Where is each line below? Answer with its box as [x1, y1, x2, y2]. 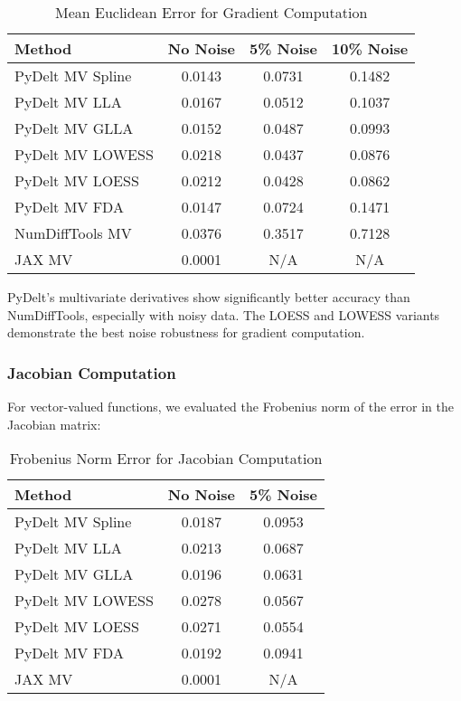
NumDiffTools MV [14, 223, 132, 243]
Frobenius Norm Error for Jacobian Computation [9, 448, 323, 469]
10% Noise [332, 38, 409, 59]
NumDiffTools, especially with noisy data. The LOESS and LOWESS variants [7, 305, 440, 324]
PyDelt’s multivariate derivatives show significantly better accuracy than [7, 288, 410, 306]
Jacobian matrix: [7, 414, 101, 433]
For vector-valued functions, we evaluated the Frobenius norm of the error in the [7, 397, 454, 415]
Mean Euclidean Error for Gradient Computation [54, 2, 368, 23]
